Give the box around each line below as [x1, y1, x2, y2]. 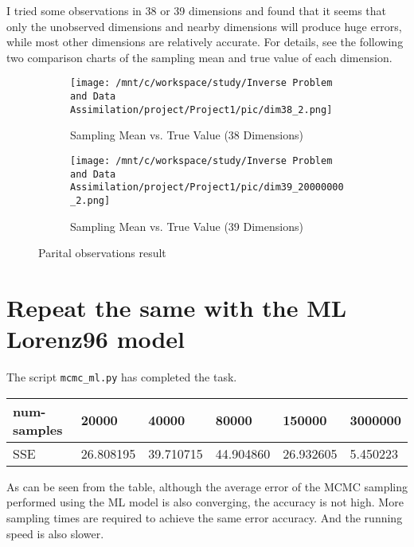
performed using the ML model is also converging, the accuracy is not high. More [6, 494, 404, 510]
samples [13, 420, 63, 439]
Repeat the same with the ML [6, 291, 347, 323]
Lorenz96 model [6, 322, 186, 355]
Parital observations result [38, 244, 166, 261]
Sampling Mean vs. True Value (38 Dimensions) [70, 127, 303, 143]
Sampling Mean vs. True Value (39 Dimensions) [70, 217, 303, 234]
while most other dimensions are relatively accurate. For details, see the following [6, 33, 404, 50]
